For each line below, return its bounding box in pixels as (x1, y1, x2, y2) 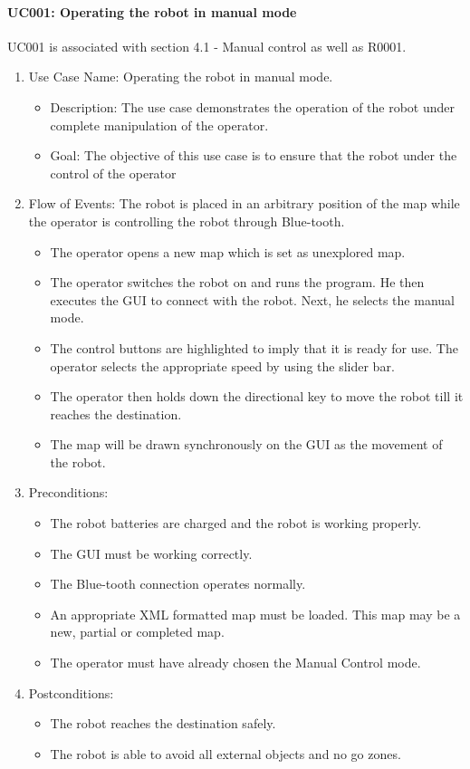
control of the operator (50, 163, 177, 182)
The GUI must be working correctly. (50, 543, 253, 562)
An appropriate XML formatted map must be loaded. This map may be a (50, 604, 461, 623)
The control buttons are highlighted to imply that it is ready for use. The (50, 338, 458, 357)
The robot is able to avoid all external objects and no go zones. (50, 744, 401, 763)
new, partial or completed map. (50, 622, 225, 641)
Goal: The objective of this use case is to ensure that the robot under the (50, 146, 457, 165)
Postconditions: (28, 683, 114, 702)
